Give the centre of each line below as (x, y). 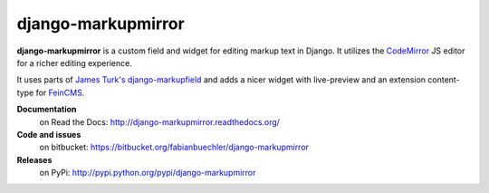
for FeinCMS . (60, 92)
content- (444, 80)
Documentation (47, 110)
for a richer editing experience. (75, 63)
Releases (34, 159)
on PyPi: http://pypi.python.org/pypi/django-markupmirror (148, 173)
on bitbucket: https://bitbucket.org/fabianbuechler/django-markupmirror (174, 147)
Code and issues (49, 134)
